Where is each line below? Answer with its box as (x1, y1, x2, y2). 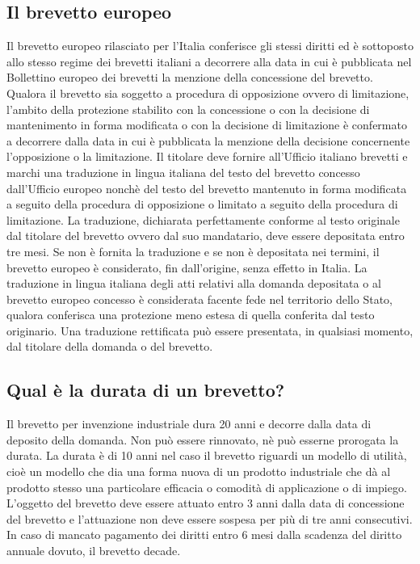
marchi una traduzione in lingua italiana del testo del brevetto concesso (6, 163, 360, 180)
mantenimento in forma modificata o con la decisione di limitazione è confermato (6, 116, 407, 133)
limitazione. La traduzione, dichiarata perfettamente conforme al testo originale (6, 211, 400, 228)
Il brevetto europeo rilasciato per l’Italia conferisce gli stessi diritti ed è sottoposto (6, 37, 414, 54)
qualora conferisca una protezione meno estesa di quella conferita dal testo (6, 306, 375, 323)
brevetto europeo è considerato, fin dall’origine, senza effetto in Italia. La (6, 259, 367, 276)
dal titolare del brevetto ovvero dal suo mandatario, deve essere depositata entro (6, 227, 405, 244)
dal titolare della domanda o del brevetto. (6, 338, 213, 355)
